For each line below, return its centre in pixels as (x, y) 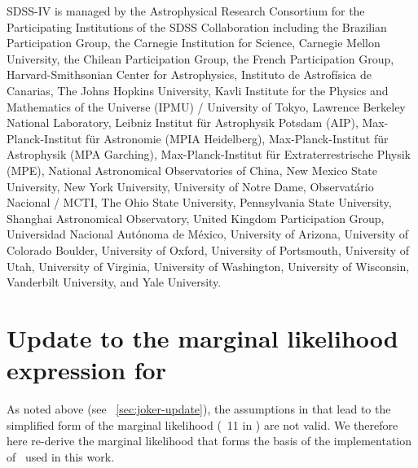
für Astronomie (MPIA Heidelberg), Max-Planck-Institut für (237, 138)
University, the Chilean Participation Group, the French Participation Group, (200, 58)
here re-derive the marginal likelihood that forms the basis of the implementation (209, 441)
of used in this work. (61, 456)
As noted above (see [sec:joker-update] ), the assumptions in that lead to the (199, 409)
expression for (86, 370)
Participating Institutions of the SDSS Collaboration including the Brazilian (197, 26)
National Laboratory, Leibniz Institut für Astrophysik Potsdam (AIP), (183, 122)
